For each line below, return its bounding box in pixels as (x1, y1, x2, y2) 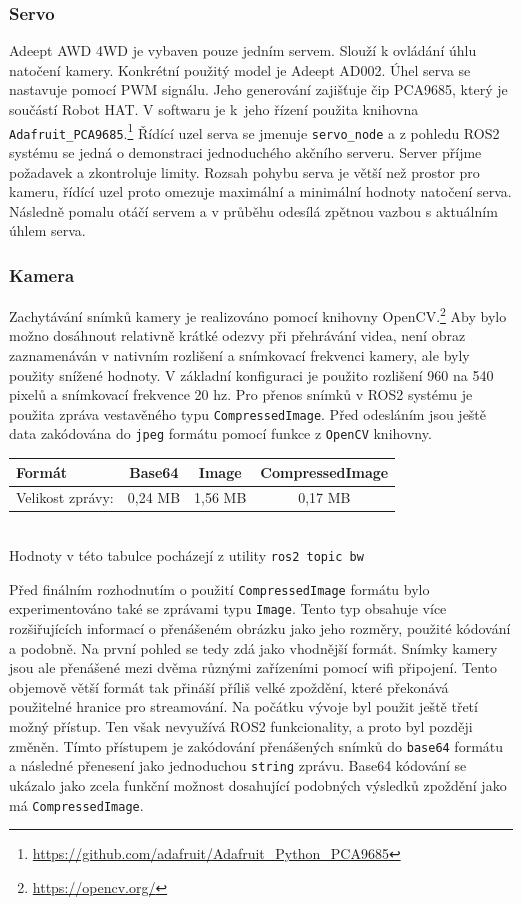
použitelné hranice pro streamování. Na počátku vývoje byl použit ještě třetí (9, 696, 478, 717)
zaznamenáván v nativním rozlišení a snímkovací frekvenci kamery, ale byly (9, 344, 470, 365)
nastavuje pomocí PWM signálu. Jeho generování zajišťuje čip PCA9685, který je (9, 79, 508, 100)
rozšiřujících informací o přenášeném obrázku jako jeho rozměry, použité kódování (9, 618, 511, 639)
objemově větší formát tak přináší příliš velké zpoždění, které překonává (9, 676, 449, 697)
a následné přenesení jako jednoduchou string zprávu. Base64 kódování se (9, 755, 467, 776)
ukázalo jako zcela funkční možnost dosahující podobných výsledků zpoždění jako (9, 774, 507, 795)
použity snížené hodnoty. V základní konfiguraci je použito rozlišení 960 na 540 (9, 364, 494, 385)
